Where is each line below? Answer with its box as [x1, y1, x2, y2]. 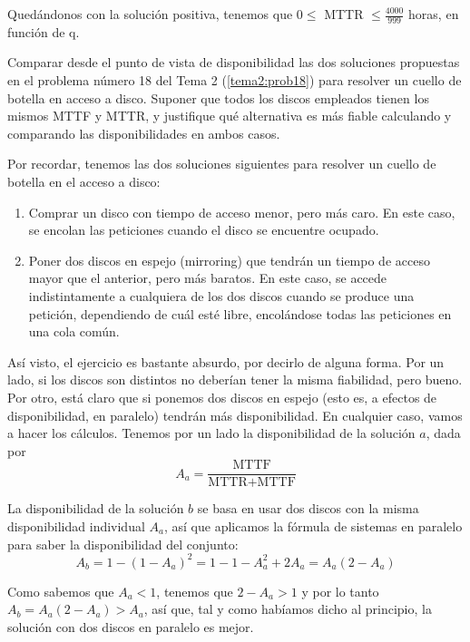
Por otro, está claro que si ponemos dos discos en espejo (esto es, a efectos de [7, 387, 437, 406]
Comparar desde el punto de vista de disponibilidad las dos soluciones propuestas [7, 53, 460, 72]
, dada [426, 423, 461, 443]
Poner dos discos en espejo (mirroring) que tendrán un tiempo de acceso [28, 250, 430, 269]
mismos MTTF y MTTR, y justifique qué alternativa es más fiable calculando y [7, 106, 452, 125]
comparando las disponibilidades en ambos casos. [7, 123, 280, 142]
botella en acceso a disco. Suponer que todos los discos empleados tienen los [7, 88, 429, 107]
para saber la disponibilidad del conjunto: [7, 534, 239, 553]
